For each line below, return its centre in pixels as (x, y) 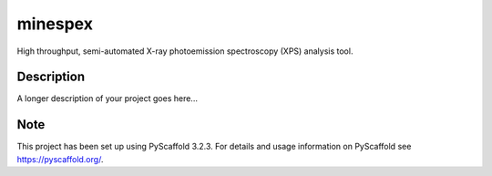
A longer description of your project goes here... (107, 98)
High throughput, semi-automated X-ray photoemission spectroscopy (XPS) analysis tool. (185, 51)
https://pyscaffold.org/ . (60, 159)
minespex (55, 24)
